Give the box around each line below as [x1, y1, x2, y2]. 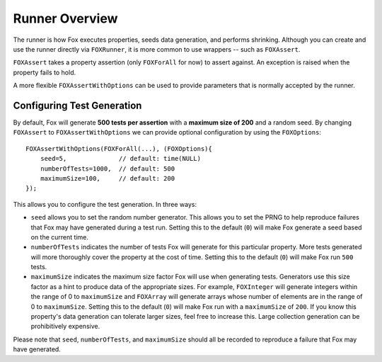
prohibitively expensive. [30, 322, 100, 331]
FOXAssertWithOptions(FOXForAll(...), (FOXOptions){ [25, 145, 212, 152]
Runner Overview [13, 11, 118, 26]
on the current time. [30, 232, 88, 241]
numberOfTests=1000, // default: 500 [40, 164, 175, 173]
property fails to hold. [13, 68, 76, 77]
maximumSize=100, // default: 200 [40, 174, 175, 182]
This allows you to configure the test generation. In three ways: [13, 200, 197, 208]
